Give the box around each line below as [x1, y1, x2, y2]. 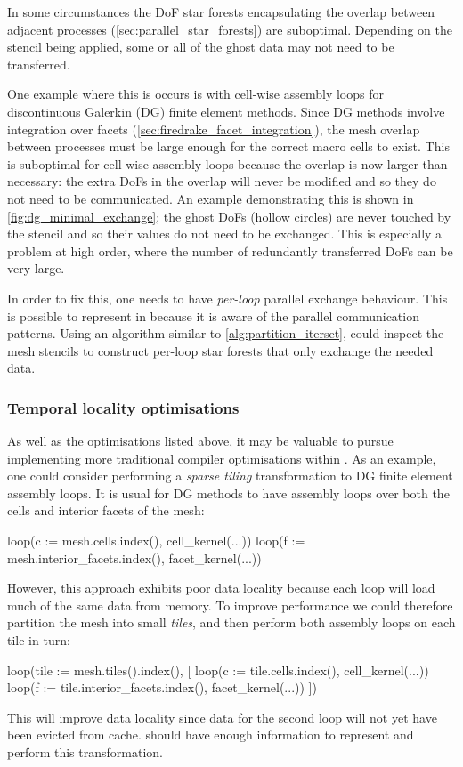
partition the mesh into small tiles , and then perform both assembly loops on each [7, 613, 456, 632]
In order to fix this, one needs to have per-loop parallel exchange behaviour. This [7, 288, 448, 307]
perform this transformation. [7, 743, 163, 761]
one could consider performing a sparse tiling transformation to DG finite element [7, 466, 453, 485]
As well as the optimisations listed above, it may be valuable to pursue [7, 432, 394, 450]
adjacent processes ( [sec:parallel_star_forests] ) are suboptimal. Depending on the [7, 20, 452, 38]
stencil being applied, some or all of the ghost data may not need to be [7, 37, 394, 56]
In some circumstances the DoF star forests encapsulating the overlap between [7, 3, 435, 20]
